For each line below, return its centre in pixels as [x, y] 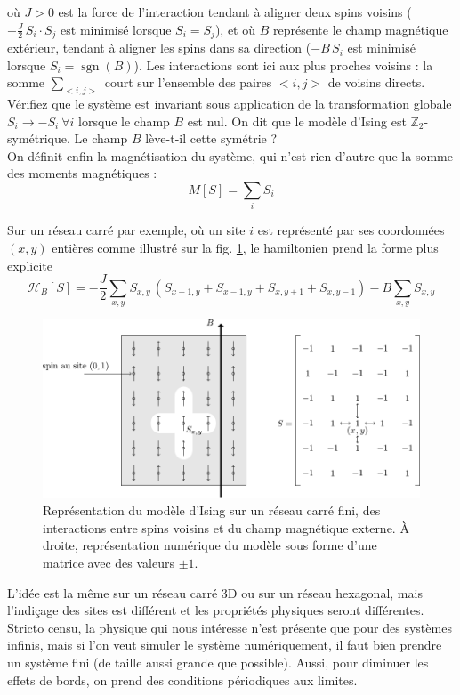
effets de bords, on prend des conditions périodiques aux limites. [182, 679]
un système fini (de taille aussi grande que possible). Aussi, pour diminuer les [218, 662]
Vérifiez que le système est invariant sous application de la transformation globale [230, 104]
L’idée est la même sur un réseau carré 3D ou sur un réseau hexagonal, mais [215, 592]
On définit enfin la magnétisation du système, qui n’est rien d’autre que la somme [230, 155]
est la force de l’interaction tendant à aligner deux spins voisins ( [235, 12]
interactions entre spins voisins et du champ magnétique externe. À [226, 527]
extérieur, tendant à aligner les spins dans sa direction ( [159, 48]
